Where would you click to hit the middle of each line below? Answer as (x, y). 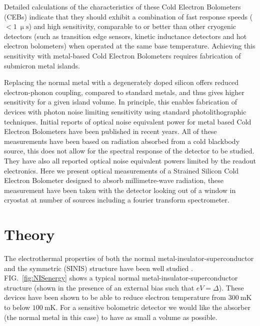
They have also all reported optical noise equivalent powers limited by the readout (130, 160)
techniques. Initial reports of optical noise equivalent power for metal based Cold (128, 121)
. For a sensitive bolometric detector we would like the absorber (153, 307)
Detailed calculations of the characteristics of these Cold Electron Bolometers (122, 6)
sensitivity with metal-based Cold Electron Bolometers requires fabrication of (122, 55)
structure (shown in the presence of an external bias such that (99, 287)
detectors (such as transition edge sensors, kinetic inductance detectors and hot (125, 36)
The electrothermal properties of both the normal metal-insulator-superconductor (129, 258)
